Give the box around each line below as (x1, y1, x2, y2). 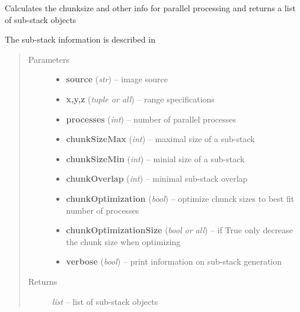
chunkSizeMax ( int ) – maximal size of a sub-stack (66, 133, 255, 145)
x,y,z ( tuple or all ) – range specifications (66, 92, 215, 105)
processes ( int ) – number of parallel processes (66, 112, 236, 125)
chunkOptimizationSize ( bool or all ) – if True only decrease (66, 224, 293, 236)
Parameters (28, 53, 69, 65)
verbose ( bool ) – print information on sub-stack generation (66, 255, 282, 268)
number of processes (66, 204, 139, 216)
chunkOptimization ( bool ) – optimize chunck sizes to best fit (66, 192, 295, 204)
